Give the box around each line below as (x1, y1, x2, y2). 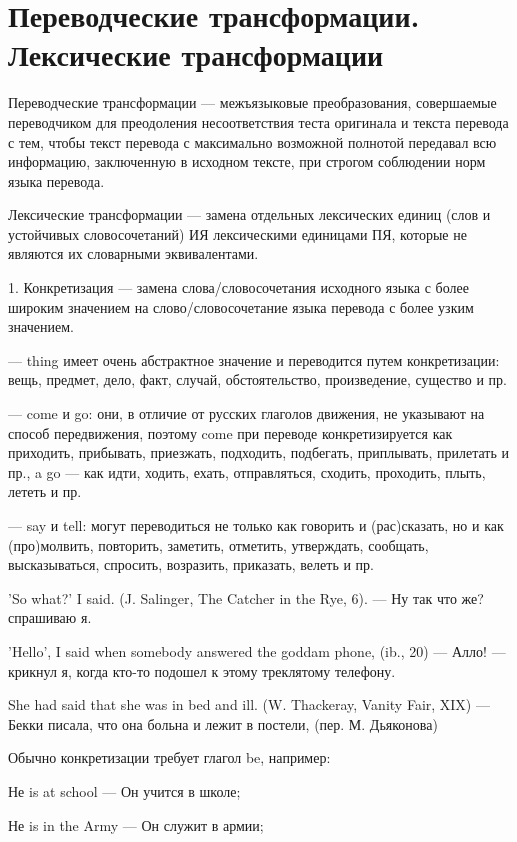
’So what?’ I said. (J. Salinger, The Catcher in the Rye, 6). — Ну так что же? (8, 587, 484, 608)
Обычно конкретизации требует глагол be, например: (8, 747, 331, 768)
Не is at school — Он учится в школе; (8, 780, 241, 801)
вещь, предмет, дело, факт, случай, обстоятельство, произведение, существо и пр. (8, 369, 507, 390)
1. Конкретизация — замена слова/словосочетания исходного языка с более (8, 277, 469, 298)
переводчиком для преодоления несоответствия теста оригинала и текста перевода (8, 111, 509, 132)
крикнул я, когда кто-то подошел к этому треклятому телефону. (8, 660, 396, 681)
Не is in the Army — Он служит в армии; (8, 814, 264, 835)
